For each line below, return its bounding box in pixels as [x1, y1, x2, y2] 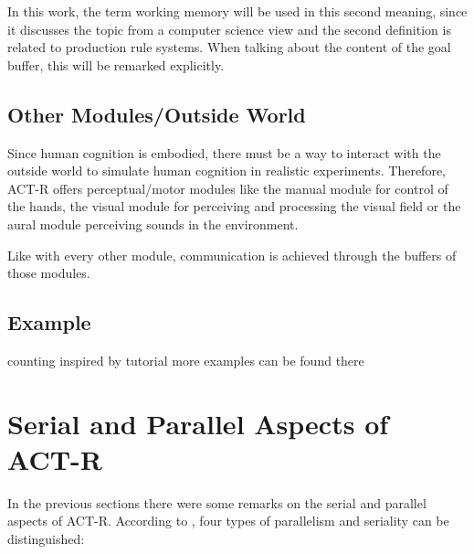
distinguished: [7, 529, 85, 549]
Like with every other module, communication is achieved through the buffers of [7, 245, 457, 264]
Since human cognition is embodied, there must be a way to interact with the [7, 143, 441, 162]
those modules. [7, 263, 90, 282]
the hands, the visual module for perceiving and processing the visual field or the [7, 197, 461, 216]
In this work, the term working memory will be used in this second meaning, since [7, 2, 468, 20]
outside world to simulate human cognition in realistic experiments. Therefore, [7, 161, 447, 180]
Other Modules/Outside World [7, 100, 306, 128]
